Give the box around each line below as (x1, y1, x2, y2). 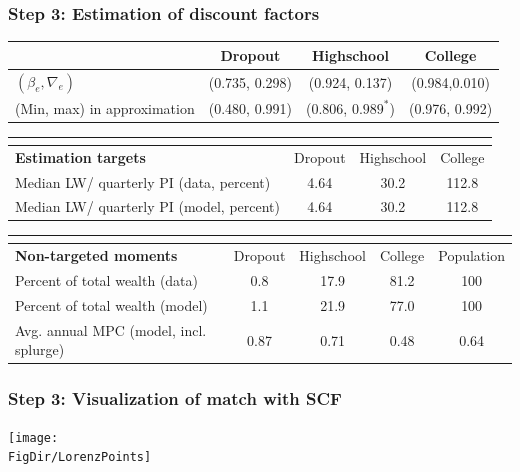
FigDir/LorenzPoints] (8, 450, 152, 465)
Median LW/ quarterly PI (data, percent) (15, 171, 271, 192)
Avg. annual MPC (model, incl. (15, 319, 207, 340)
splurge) (15, 339, 65, 360)
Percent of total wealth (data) (15, 270, 199, 291)
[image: (8, 430, 59, 445)
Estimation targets (15, 146, 146, 167)
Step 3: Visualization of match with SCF (8, 386, 342, 411)
